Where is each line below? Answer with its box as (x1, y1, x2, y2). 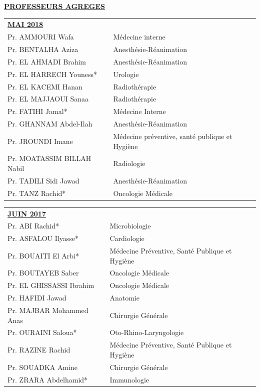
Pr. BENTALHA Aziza (7, 44, 78, 54)
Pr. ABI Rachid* (7, 220, 59, 231)
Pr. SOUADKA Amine (7, 361, 78, 372)
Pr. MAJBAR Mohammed (7, 305, 88, 315)
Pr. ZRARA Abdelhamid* (7, 374, 88, 384)
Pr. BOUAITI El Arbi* (7, 250, 79, 260)
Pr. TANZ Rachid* (7, 187, 66, 198)
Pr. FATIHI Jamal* (7, 106, 67, 116)
